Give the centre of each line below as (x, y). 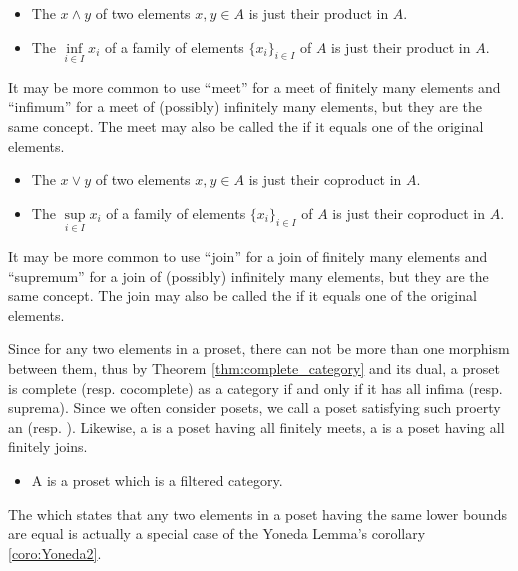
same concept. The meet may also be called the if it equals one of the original (246, 126)
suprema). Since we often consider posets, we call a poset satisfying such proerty (254, 407)
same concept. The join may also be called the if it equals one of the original (242, 295)
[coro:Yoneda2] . (55, 552)
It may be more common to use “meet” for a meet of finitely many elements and (254, 86)
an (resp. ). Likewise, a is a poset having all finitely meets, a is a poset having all (256, 426)
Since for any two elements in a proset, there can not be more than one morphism (259, 348)
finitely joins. (48, 446)
